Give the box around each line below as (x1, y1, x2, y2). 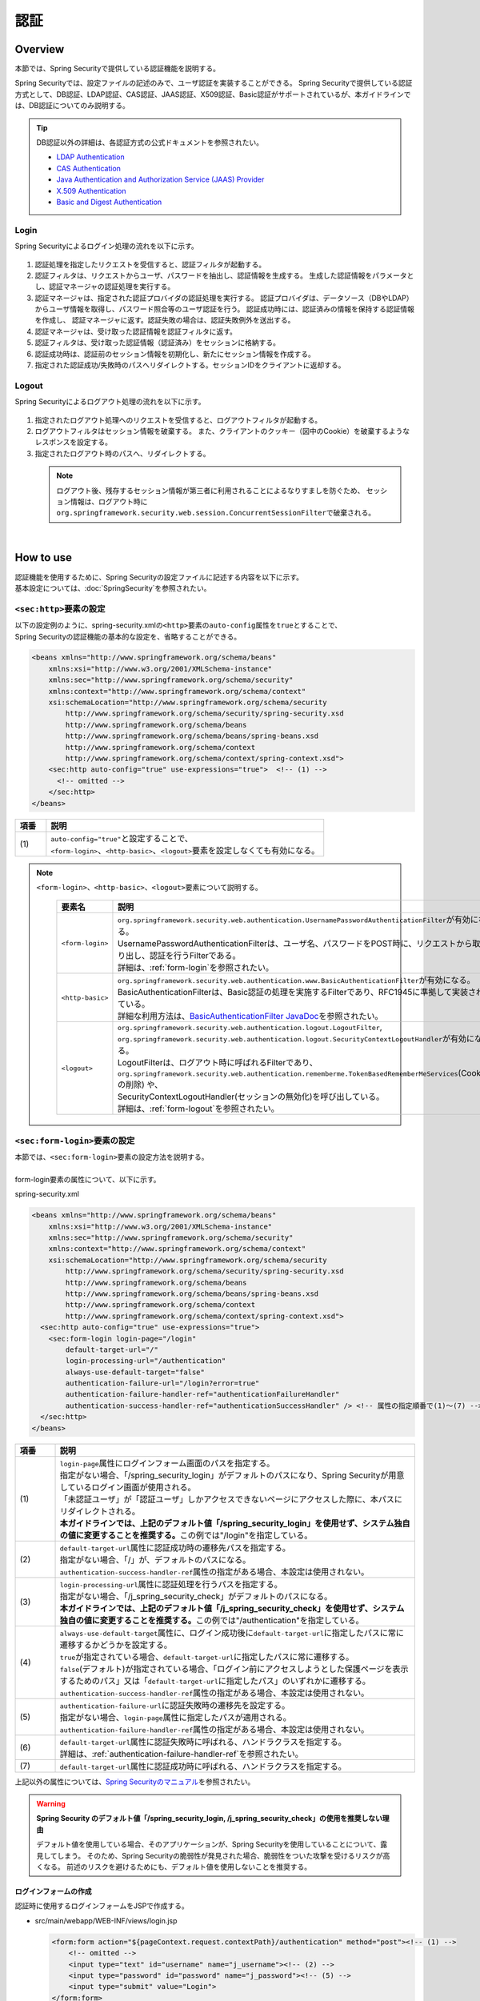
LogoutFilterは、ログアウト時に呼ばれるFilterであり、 (117, 1057, 318, 1069)
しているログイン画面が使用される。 (59, 1482, 196, 1493)
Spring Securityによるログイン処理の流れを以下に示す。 (14, 241, 199, 251)
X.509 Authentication (56, 186, 126, 195)
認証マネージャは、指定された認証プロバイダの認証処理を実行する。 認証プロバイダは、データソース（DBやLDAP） (34, 293, 414, 303)
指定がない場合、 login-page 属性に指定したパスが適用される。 (59, 1711, 291, 1722)
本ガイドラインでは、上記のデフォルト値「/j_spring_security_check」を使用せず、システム (59, 1602, 405, 1614)
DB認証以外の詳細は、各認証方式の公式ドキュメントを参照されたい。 (36, 138, 264, 147)
